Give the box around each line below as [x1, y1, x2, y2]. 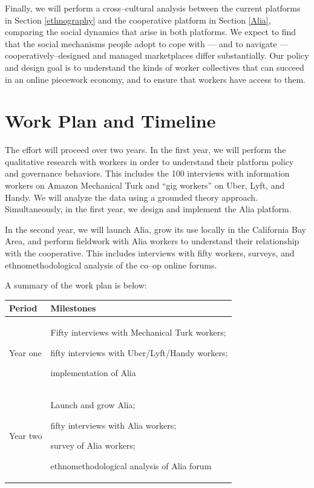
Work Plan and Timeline [5, 108, 216, 133]
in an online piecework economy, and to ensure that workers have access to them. [5, 73, 306, 85]
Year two [9, 429, 42, 441]
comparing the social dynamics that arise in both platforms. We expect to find [5, 25, 296, 38]
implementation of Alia [50, 366, 136, 379]
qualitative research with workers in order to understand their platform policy [5, 155, 294, 168]
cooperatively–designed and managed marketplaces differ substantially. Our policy [5, 49, 309, 62]
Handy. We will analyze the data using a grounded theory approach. [5, 190, 258, 203]
